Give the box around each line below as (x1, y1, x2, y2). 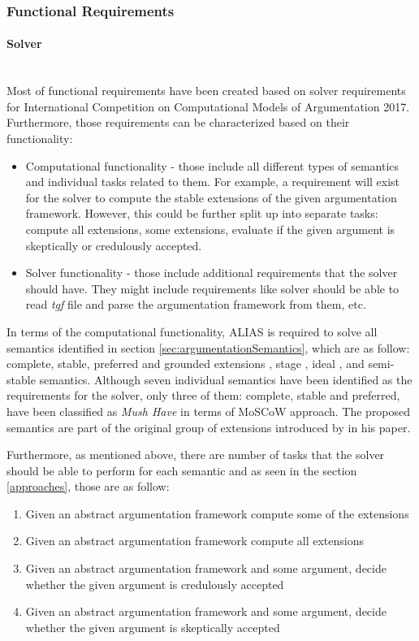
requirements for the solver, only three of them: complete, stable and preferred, (6, 387, 400, 404)
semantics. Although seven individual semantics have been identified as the (39, 370, 413, 388)
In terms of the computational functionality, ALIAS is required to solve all (6, 323, 378, 340)
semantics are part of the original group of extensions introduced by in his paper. (6, 418, 411, 435)
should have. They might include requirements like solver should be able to (25, 279, 400, 297)
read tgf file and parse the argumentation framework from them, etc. (25, 296, 366, 313)
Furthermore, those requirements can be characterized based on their (6, 114, 350, 131)
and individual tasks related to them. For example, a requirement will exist (25, 173, 400, 190)
